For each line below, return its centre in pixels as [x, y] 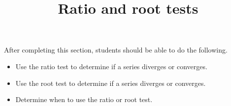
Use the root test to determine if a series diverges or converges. [111, 83]
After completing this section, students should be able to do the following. [116, 50]
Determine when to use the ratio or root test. [84, 99]
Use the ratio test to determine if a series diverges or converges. [111, 66]
